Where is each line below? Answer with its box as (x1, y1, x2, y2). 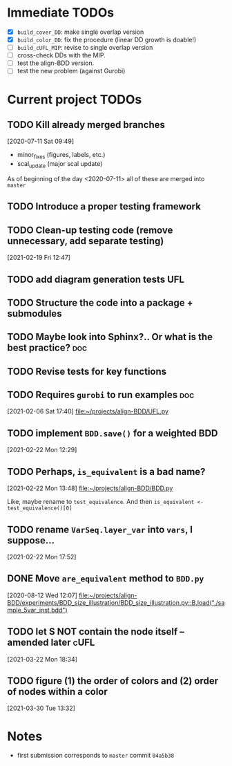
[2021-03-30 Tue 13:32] (7, 704, 76, 713)
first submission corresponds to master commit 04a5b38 (17, 751, 175, 760)
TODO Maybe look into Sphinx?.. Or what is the (7, 331, 213, 343)
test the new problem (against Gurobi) (17, 67, 126, 75)
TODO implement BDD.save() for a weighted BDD (7, 427, 219, 439)
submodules (7, 308, 62, 319)
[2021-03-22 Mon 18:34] (7, 655, 78, 663)
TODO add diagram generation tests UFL (7, 273, 185, 285)
